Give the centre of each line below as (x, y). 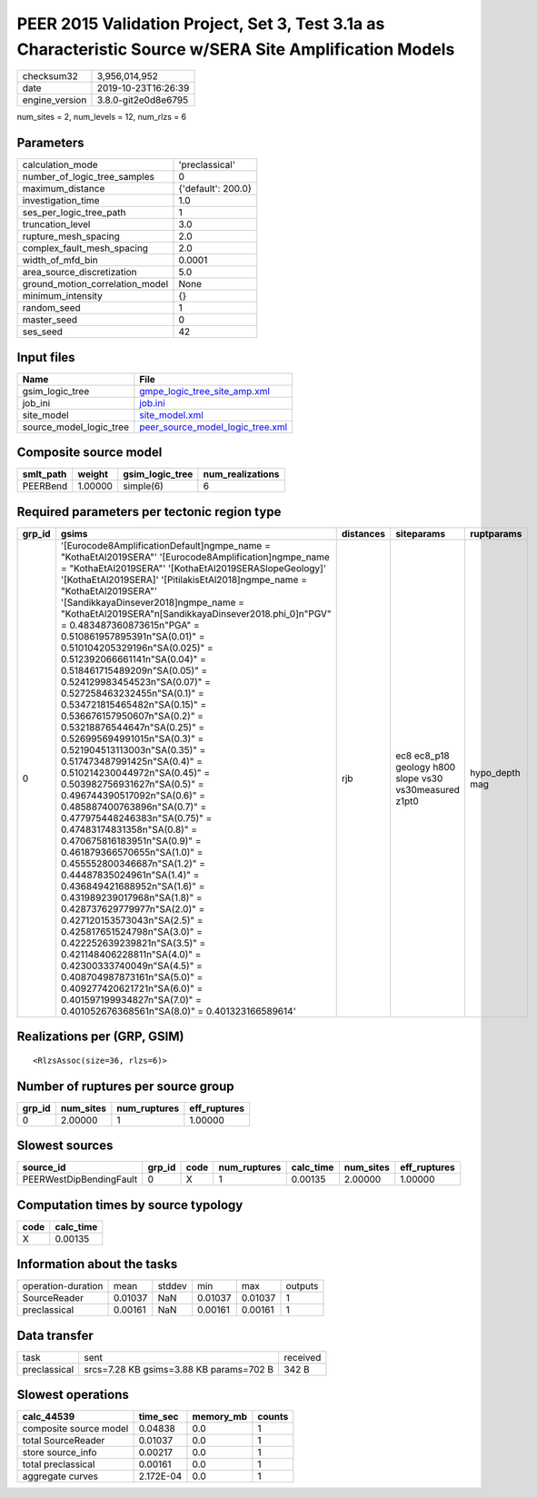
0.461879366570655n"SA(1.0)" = (132, 852)
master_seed (50, 320)
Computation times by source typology (130, 1205)
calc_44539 (49, 1417)
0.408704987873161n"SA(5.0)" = (132, 977)
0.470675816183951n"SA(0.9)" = (131, 840)
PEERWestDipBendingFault (80, 1179)
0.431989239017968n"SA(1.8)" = (131, 897)
